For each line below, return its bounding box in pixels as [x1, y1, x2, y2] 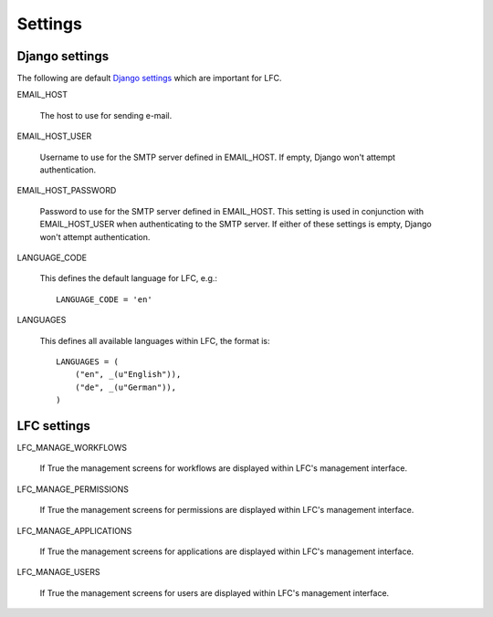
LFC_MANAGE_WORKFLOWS [16, 443, 128, 453]
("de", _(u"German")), [74, 382, 177, 392]
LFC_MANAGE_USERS [16, 567, 100, 578]
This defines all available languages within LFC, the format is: [39, 335, 270, 346]
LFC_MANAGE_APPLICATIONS [16, 525, 132, 536]
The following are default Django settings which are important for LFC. [16, 73, 282, 84]
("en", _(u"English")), [74, 370, 182, 380]
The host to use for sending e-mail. [39, 110, 173, 120]
